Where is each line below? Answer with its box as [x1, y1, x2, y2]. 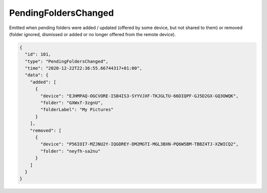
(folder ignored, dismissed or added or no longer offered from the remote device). [9, 31, 176, 37]
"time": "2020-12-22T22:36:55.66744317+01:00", [25, 66, 142, 71]
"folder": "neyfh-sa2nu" [40, 148, 101, 154]
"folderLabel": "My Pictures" [40, 107, 114, 113]
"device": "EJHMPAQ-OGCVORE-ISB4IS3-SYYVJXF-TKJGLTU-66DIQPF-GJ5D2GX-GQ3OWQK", [40, 93, 239, 99]
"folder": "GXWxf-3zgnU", [40, 100, 103, 106]
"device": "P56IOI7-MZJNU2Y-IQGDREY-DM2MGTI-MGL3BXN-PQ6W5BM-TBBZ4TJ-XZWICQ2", [40, 141, 239, 147]
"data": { [25, 72, 49, 78]
